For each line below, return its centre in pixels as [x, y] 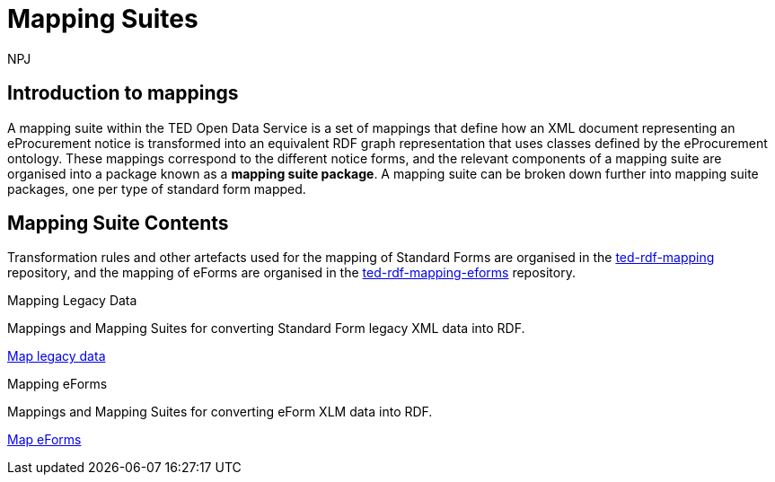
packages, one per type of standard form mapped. [157, 188]
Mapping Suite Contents [118, 223]
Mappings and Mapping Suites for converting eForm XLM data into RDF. [220, 412]
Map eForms [44, 440]
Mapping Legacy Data [72, 301]
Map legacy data [57, 356]
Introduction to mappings [123, 93]
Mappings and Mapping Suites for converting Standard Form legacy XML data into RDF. [266, 329]
